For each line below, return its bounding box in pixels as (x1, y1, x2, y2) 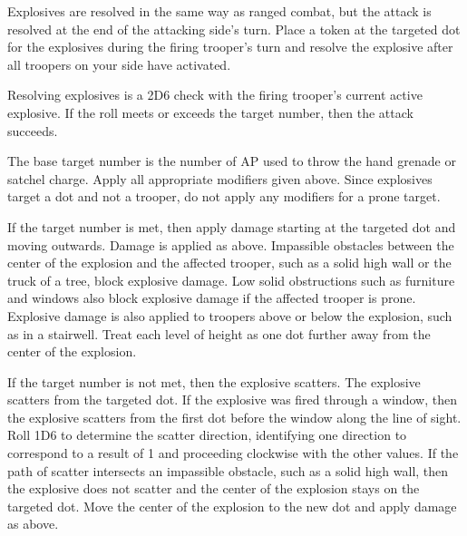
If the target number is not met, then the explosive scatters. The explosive (7, 372, 421, 391)
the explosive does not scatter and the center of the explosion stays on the (7, 479, 420, 498)
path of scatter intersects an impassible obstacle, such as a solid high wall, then (7, 461, 449, 480)
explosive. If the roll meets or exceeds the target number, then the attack (7, 102, 413, 122)
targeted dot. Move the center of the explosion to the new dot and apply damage (7, 496, 457, 515)
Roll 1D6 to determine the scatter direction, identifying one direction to (7, 425, 407, 444)
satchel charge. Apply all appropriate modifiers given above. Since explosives (7, 169, 433, 188)
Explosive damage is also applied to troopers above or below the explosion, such (7, 306, 452, 325)
